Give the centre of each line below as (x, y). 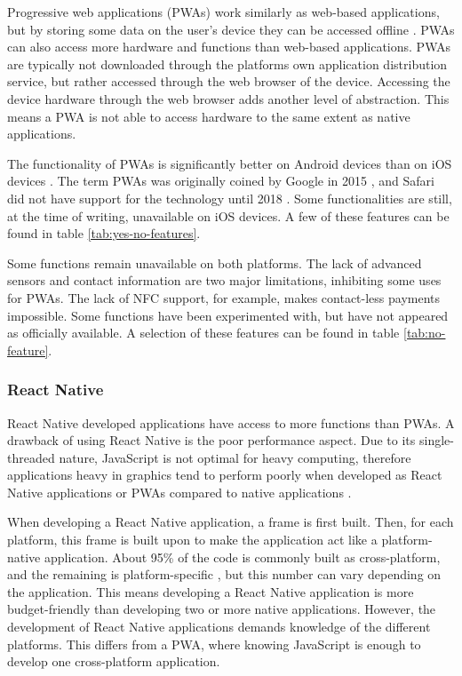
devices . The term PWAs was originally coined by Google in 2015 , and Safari (221, 181)
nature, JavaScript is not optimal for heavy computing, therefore (235, 457)
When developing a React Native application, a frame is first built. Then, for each (231, 522)
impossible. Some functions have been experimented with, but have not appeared (228, 315)
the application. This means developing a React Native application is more (211, 591)
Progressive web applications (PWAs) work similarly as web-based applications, (223, 12)
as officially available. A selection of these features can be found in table (203, 333)
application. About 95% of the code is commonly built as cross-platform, (242, 557)
